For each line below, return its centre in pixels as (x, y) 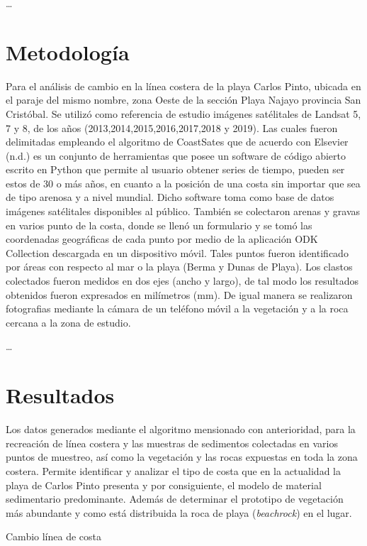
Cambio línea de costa (54, 536)
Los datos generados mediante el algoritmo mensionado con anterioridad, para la (181, 429)
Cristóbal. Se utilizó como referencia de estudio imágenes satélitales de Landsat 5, (183, 113)
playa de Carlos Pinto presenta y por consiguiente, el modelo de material (164, 485)
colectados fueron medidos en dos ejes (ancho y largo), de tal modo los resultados (182, 281)
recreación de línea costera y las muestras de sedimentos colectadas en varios (172, 443)
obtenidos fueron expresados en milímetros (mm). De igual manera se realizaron (179, 294)
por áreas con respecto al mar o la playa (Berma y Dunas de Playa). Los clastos (179, 267)
